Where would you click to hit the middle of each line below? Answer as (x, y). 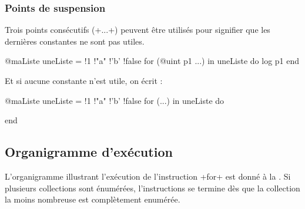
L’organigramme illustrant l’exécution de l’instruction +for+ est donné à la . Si (148, 176)
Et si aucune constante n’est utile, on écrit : (84, 80)
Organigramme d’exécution (89, 152)
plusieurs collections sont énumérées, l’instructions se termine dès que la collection (152, 188)
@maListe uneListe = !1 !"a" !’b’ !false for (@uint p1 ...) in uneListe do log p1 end (152, 61)
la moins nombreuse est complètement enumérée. (93, 199)
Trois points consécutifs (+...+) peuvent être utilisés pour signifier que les (138, 30)
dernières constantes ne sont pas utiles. (75, 41)
